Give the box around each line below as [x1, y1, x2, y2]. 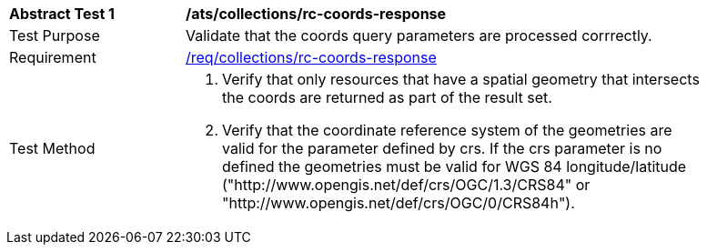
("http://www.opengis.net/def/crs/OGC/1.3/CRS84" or [222, 176, 591, 194]
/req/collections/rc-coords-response [186, 48, 437, 66]
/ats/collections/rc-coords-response [186, 5, 447, 23]
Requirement [9, 48, 96, 66]
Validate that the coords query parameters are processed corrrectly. [186, 26, 652, 45]
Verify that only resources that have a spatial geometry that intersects [222, 70, 700, 88]
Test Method [9, 139, 96, 157]
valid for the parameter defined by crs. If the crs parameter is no [222, 139, 662, 157]
